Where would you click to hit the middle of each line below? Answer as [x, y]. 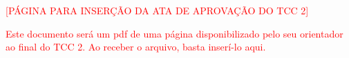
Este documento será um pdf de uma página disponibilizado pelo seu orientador [174, 33]
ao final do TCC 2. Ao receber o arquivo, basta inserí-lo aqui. [136, 47]
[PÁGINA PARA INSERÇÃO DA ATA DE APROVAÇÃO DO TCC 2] [157, 10]
